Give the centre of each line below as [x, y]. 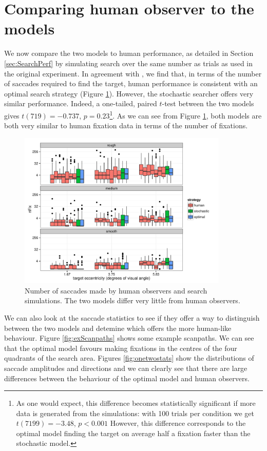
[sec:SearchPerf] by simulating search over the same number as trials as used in [129, 63]
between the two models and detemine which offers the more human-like [118, 328]
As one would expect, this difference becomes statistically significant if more [136, 403]
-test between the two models [208, 103]
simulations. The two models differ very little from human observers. [132, 300]
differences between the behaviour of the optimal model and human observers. [127, 378]
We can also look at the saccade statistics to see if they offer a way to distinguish [132, 317]
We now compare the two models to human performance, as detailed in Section [129, 53]
